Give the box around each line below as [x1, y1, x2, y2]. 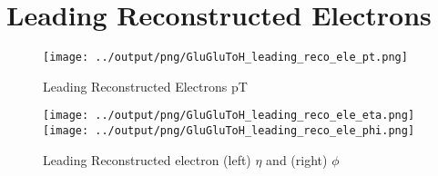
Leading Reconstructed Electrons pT [43, 76, 248, 95]
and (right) [266, 150, 328, 169]
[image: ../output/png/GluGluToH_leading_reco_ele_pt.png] [43, 51, 408, 64]
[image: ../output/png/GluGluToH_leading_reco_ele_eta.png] [43, 109, 415, 122]
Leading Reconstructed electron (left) [43, 150, 251, 169]
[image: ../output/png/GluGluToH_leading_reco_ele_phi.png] [43, 124, 415, 138]
